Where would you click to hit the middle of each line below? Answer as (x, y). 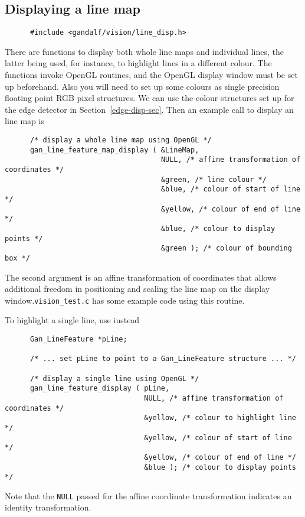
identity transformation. (48, 507)
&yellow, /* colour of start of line (218, 438)
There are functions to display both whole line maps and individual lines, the (144, 51)
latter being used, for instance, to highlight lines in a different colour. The (138, 63)
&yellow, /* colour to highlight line (220, 418)
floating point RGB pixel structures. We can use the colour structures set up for (150, 98)
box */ (17, 258)
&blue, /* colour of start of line (231, 189)
